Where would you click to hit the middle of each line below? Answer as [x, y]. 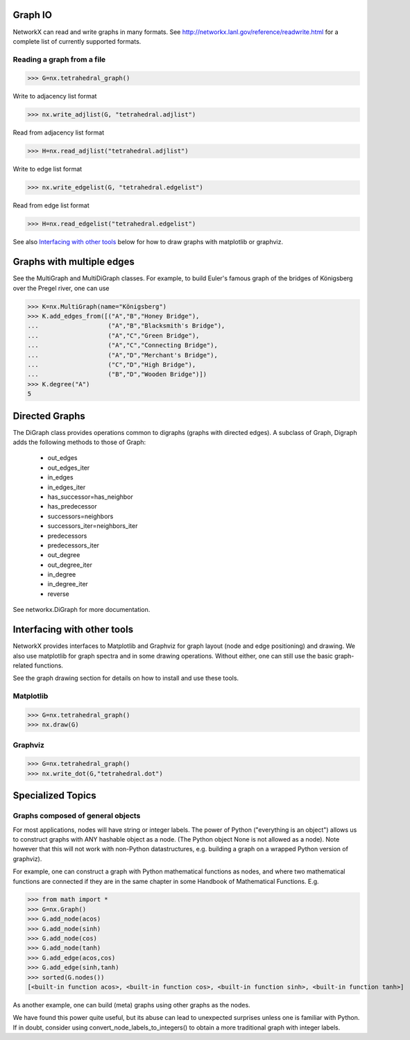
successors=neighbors [80, 516]
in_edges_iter [67, 487]
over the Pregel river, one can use [61, 288]
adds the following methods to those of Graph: [79, 442]
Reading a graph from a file [59, 59]
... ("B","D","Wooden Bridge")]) [117, 374]
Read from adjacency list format [58, 133]
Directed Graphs [49, 416]
